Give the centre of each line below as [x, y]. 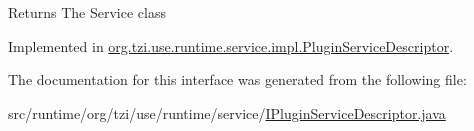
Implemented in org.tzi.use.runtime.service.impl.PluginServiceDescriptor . [231, 45]
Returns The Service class [87, 12]
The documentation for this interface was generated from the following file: [237, 79]
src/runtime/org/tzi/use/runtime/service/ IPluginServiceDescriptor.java [227, 112]
